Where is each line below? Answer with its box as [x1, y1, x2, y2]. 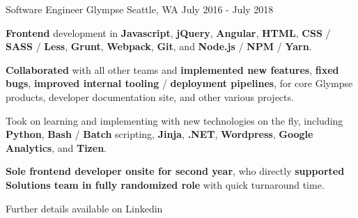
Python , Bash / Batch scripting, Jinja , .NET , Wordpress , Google [6, 127, 313, 141]
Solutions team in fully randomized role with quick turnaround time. [6, 177, 325, 192]
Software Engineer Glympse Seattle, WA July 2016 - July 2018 [6, 2, 274, 16]
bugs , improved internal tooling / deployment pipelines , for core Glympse [6, 76, 353, 91]
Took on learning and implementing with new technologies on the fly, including [6, 113, 343, 127]
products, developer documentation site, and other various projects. [6, 89, 294, 104]
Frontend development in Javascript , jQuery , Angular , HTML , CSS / [6, 25, 331, 40]
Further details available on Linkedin [6, 201, 163, 215]
